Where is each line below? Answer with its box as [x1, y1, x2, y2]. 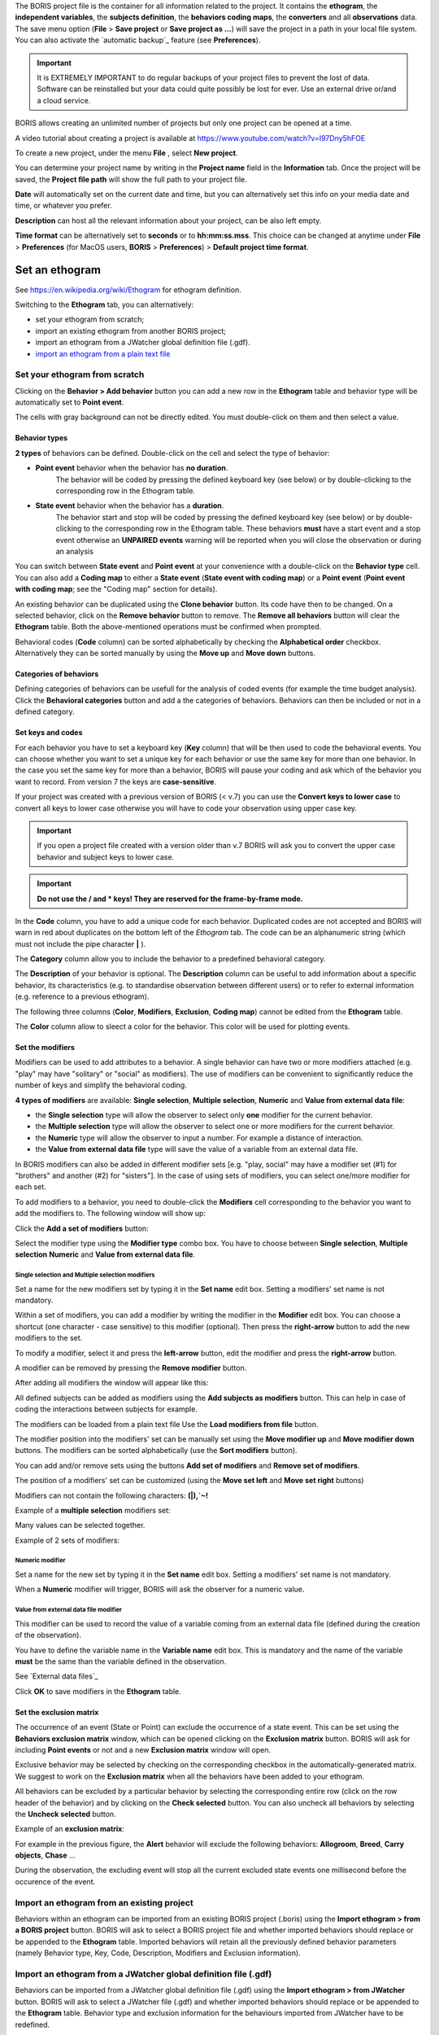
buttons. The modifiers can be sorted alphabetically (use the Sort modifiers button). [15, 1446, 298, 1455]
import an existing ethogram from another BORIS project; [35, 326, 227, 335]
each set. [15, 1182, 46, 1192]
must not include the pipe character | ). [15, 939, 146, 948]
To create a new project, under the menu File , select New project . [15, 147, 238, 158]
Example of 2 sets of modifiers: [15, 1535, 120, 1545]
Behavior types [15, 433, 68, 443]
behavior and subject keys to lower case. [37, 851, 175, 862]
